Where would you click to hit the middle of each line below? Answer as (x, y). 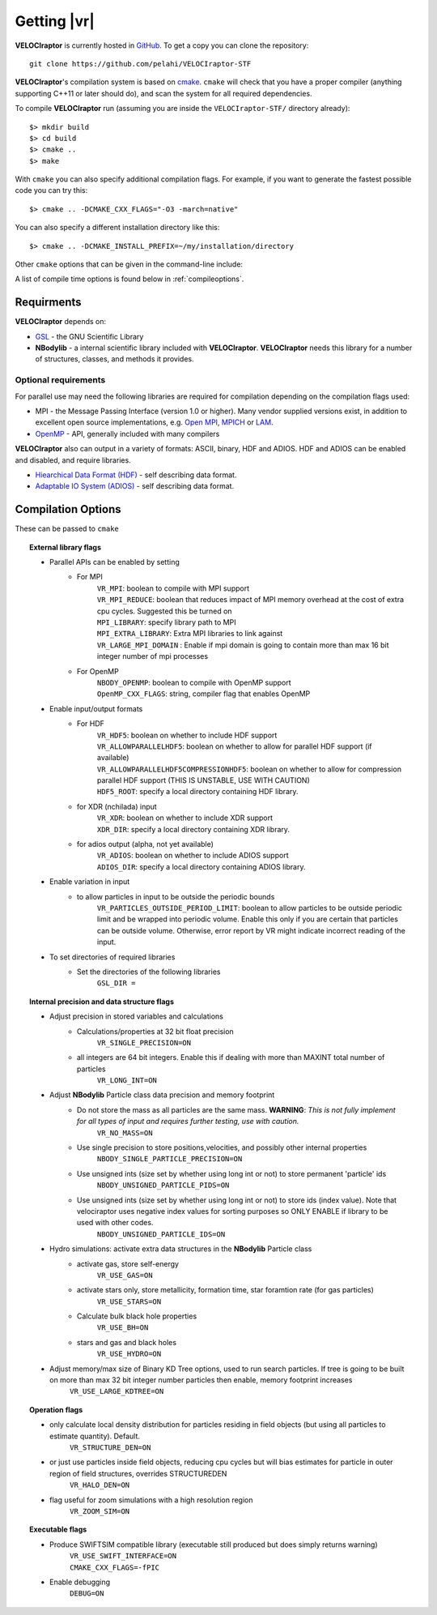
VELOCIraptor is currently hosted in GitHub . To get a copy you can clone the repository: (162, 45)
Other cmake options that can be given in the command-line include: (129, 264)
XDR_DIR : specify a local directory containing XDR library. (194, 829)
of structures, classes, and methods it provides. (115, 359)
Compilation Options (68, 509)
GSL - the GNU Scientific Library (89, 336)
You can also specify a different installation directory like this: (117, 228)
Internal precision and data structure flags (102, 1002)
